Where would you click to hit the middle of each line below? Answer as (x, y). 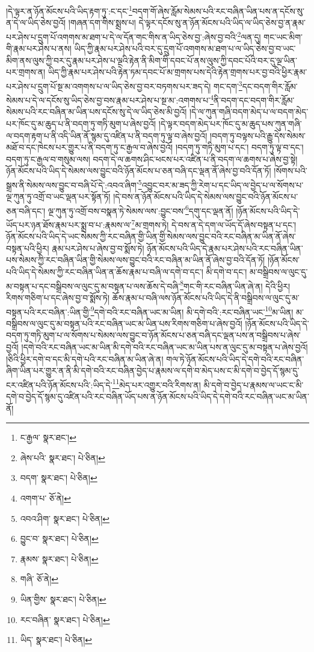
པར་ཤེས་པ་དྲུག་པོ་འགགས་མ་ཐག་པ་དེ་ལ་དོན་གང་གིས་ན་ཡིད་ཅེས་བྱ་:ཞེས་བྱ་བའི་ (122, 36)
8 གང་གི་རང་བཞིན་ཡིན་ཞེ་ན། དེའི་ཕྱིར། (235, 285)
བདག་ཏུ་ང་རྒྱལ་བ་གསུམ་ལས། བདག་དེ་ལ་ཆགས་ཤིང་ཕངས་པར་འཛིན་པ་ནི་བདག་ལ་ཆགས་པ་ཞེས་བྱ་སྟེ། (152, 159)
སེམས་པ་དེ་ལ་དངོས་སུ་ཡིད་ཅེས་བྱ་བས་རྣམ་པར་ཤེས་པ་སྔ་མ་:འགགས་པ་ (108, 100)
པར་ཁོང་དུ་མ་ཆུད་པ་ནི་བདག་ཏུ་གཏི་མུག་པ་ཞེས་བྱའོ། (81, 123)
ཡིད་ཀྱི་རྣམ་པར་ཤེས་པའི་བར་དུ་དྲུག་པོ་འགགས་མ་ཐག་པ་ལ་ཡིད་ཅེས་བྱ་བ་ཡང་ (185, 48)
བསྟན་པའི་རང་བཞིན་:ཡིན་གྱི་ (48, 312)
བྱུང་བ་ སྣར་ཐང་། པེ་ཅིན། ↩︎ (59, 539)
